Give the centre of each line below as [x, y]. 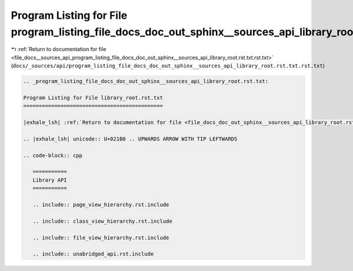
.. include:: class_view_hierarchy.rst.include [103, 221]
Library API [50, 180]
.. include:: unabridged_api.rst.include [93, 254]
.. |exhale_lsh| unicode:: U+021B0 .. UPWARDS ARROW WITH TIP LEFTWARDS [130, 139]
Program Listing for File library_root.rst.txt [93, 98]
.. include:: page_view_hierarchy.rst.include [101, 205]
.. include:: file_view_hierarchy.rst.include [101, 237]
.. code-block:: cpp [53, 155]
